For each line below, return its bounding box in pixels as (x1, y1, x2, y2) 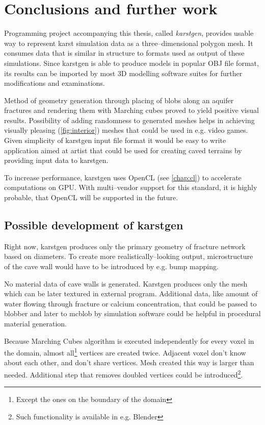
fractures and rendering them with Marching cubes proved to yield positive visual (4, 105, 259, 115)
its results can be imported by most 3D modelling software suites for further (4, 67, 243, 78)
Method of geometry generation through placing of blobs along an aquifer (4, 95, 234, 105)
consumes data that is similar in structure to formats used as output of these (4, 48, 245, 58)
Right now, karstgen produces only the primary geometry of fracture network (4, 241, 246, 251)
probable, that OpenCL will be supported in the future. (4, 192, 178, 203)
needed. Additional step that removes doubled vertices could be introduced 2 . (4, 368, 243, 380)
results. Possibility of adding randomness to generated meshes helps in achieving (4, 114, 255, 125)
